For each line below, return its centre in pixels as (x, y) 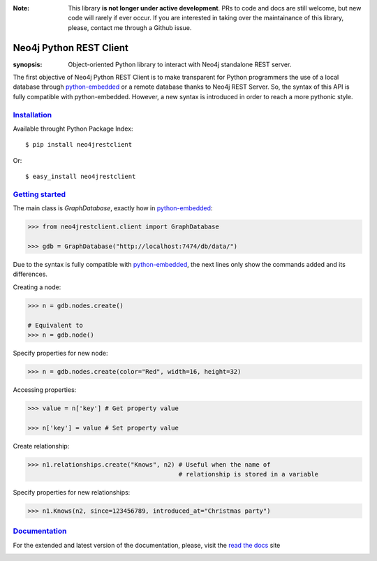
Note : (21, 8)
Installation (32, 115)
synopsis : (28, 64)
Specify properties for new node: (60, 353)
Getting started (39, 194)
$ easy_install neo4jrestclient (81, 177)
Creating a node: (37, 287)
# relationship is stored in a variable (249, 474)
